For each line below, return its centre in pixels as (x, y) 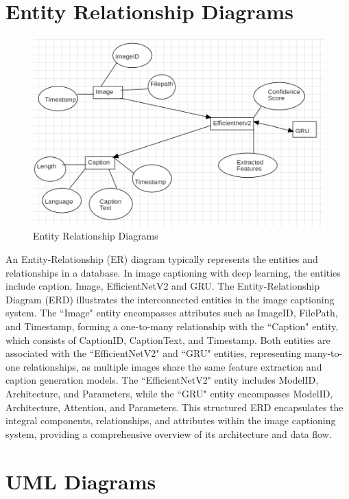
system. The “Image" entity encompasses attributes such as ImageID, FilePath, (172, 313)
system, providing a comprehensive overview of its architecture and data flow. (169, 433)
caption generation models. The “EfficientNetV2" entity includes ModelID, (162, 380)
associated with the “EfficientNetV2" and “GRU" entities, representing (154, 353)
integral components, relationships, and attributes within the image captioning (171, 420)
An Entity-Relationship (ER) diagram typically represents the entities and (162, 259)
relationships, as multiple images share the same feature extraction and (172, 366)
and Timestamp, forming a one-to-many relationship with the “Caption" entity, (172, 326)
